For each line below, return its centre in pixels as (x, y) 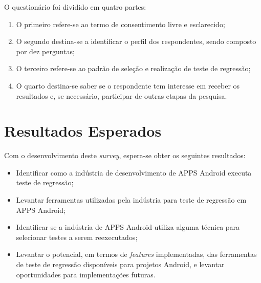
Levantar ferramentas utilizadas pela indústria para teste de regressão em (131, 200)
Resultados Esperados (83, 131)
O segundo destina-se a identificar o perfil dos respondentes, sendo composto (136, 41)
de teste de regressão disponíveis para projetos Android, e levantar (120, 264)
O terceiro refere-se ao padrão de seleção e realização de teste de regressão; (133, 68)
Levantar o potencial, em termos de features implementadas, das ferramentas (136, 254)
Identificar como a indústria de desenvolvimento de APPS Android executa (134, 172)
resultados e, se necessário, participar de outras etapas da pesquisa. (122, 95)
